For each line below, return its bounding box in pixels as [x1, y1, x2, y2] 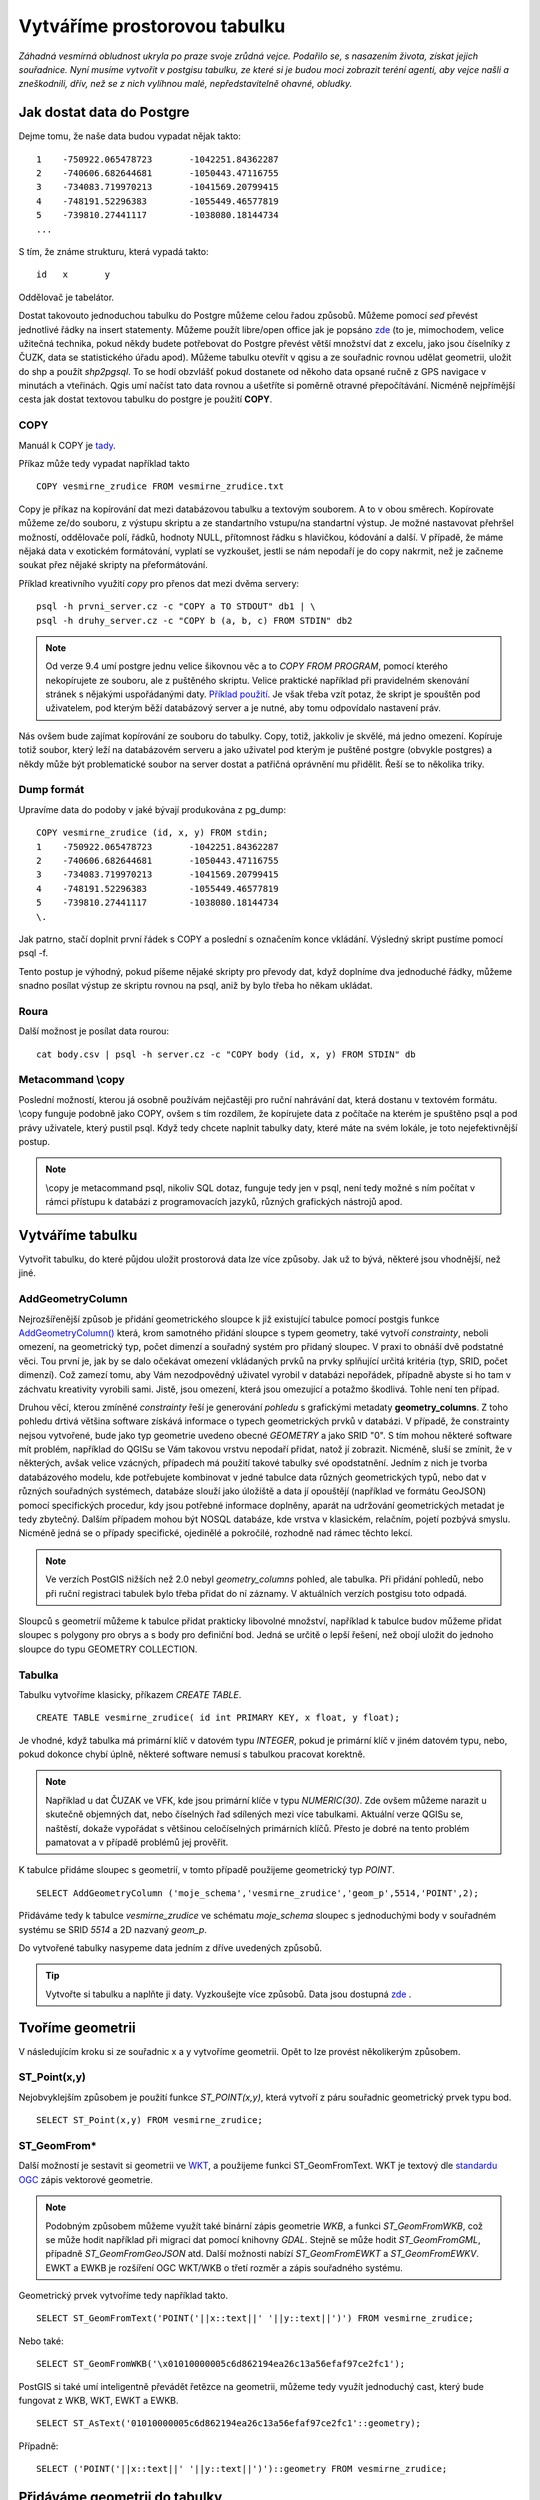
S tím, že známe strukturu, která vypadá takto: [18, 245, 209, 257]
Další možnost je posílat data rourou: [18, 1025, 170, 1037]
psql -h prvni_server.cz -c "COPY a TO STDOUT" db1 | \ [36, 601, 316, 612]
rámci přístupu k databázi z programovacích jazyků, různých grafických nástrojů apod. [45, 1196, 403, 1208]
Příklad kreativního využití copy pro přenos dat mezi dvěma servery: [18, 577, 300, 589]
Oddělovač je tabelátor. [18, 291, 115, 303]
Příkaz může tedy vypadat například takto [18, 458, 190, 470]
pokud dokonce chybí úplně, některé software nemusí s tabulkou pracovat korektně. [18, 1748, 366, 1760]
